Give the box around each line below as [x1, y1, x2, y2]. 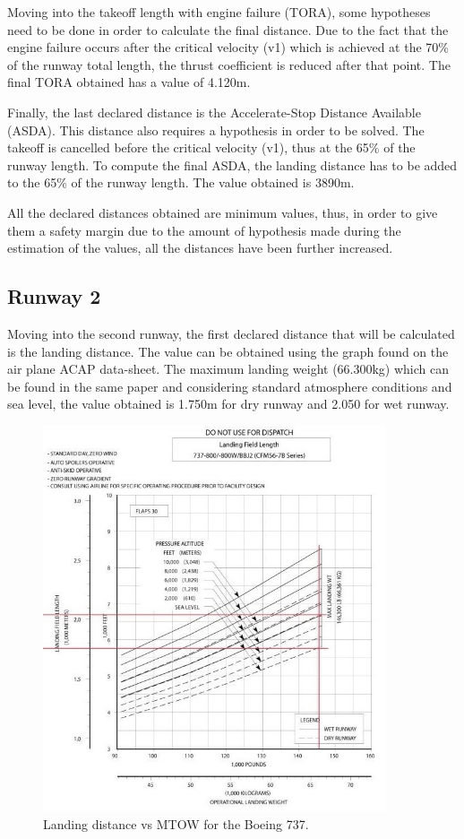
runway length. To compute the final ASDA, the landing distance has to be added [7, 155, 458, 174]
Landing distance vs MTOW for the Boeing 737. [43, 815, 309, 834]
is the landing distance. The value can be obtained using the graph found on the [7, 342, 449, 360]
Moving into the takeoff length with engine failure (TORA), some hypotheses [7, 3, 431, 21]
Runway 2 [7, 282, 101, 310]
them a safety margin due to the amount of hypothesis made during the [7, 221, 401, 239]
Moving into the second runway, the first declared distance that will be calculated [7, 324, 455, 342]
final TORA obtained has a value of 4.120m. [7, 73, 251, 91]
